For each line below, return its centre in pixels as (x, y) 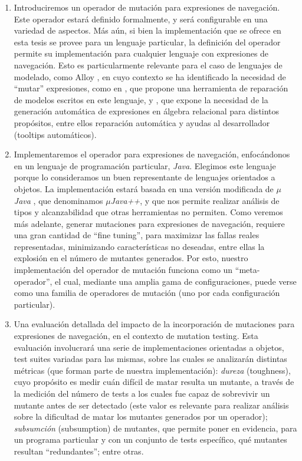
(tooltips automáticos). (55, 134)
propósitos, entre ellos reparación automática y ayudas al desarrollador (142, 122)
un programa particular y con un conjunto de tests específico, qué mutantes (150, 439)
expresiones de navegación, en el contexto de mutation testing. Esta (136, 336)
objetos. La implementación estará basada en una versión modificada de (144, 188)
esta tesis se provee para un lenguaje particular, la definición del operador (147, 42)
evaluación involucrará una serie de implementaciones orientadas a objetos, (149, 347)
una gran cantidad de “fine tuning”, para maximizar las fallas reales (137, 235)
